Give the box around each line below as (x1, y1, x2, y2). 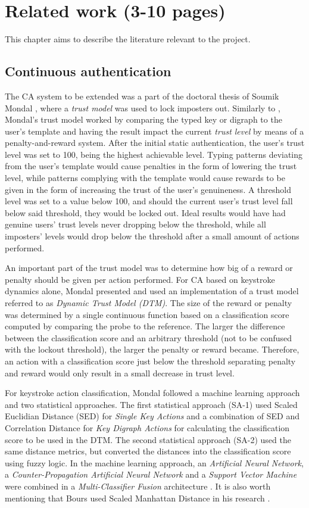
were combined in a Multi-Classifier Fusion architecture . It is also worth (5, 479, 271, 492)
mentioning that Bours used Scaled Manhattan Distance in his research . (5, 491, 270, 504)
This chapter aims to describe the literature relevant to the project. (5, 33, 251, 45)
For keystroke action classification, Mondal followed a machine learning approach (5, 387, 300, 399)
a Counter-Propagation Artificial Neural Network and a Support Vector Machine (5, 468, 297, 481)
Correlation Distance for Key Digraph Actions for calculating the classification (5, 421, 290, 434)
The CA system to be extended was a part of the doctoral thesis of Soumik (5, 89, 279, 102)
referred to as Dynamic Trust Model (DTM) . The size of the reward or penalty (5, 297, 292, 309)
